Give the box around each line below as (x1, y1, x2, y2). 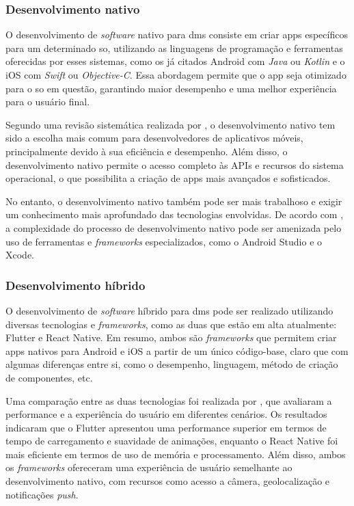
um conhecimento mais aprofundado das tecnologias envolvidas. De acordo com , (5, 207, 344, 222)
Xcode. (5, 248, 34, 262)
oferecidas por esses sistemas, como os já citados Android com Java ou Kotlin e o (5, 54, 345, 68)
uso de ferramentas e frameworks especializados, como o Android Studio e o (5, 234, 323, 248)
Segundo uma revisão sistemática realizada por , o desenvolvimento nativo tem (5, 117, 336, 131)
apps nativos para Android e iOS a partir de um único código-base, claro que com (5, 343, 349, 358)
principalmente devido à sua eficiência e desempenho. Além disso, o (5, 144, 288, 158)
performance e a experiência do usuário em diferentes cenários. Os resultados (5, 407, 327, 421)
